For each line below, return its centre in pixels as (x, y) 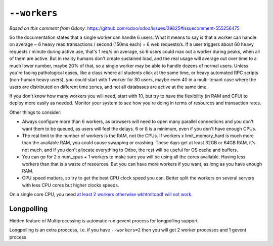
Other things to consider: (35, 112)
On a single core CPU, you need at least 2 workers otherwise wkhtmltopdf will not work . (101, 195)
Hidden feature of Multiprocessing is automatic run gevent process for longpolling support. (104, 221)
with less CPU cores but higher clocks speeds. (71, 185)
